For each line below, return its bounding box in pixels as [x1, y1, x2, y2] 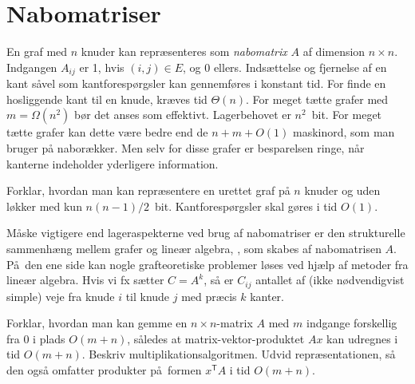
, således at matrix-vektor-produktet [127, 330, 305, 346]
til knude [125, 287, 170, 304]
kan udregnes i [326, 330, 398, 346]
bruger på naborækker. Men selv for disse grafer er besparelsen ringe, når [6, 139, 365, 156]
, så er [204, 271, 234, 288]
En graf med [6, 43, 68, 60]
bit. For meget [311, 106, 382, 123]
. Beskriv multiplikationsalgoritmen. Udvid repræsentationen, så [81, 346, 396, 362]
